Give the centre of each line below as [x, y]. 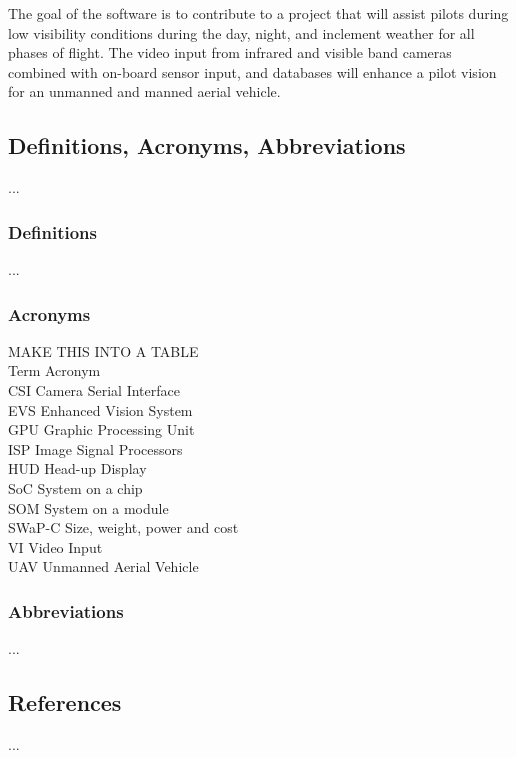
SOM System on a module [88, 507]
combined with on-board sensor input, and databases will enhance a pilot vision [252, 71]
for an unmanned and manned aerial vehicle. [144, 91]
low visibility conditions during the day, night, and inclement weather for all [241, 32]
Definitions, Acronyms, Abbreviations [207, 145]
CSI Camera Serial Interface [94, 389]
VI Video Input [55, 546]
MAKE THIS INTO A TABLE [103, 350]
